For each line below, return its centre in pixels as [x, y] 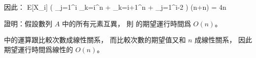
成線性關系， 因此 [223, 40]
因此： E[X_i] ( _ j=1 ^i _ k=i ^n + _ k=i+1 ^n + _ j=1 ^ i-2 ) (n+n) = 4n [115, 7]
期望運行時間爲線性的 [38, 49]
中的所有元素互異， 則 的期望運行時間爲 [127, 23]
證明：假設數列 [28, 23]
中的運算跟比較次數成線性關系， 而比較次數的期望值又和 [95, 40]
